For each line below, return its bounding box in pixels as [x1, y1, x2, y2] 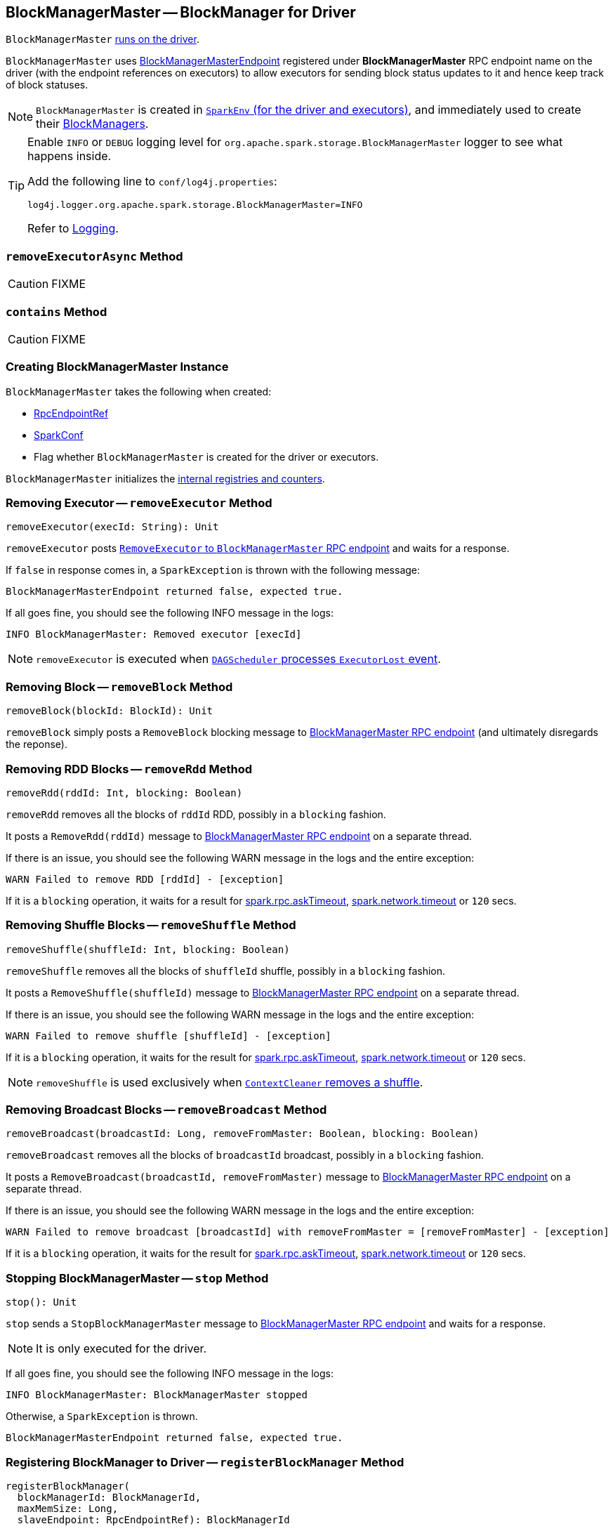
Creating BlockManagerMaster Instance [6, 360, 229, 374]
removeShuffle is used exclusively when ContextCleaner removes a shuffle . [36, 1075, 423, 1089]
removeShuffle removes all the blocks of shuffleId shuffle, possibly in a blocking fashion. [6, 964, 446, 977]
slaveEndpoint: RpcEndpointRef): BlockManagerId [17, 1513, 290, 1525]
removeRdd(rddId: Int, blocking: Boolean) [6, 787, 243, 799]
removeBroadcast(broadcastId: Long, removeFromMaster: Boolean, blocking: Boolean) [6, 1128, 480, 1140]
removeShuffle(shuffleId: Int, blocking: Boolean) [6, 943, 290, 955]
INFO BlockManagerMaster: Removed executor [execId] [6, 629, 302, 640]
